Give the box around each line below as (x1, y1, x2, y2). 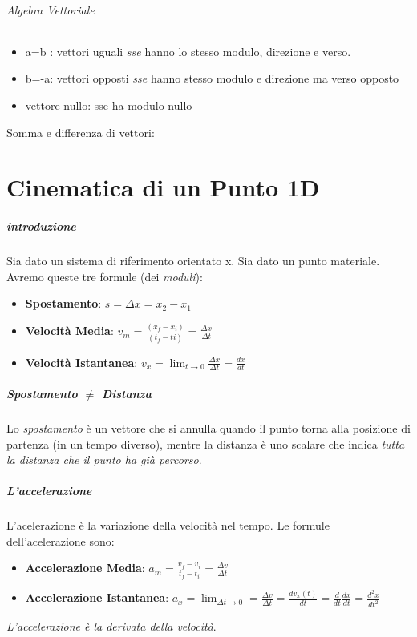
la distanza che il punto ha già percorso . (6, 451, 202, 468)
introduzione (6, 218, 76, 235)
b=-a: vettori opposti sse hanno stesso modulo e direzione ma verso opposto (25, 70, 399, 87)
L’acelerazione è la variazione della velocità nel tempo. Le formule (6, 517, 330, 534)
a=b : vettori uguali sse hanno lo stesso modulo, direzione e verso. (25, 42, 351, 59)
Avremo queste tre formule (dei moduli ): (6, 268, 203, 284)
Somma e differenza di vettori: (6, 123, 155, 140)
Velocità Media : (25, 322, 114, 339)
